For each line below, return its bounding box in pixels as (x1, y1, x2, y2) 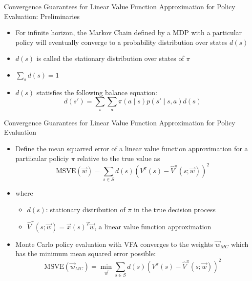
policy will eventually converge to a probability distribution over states (15, 37, 228, 47)
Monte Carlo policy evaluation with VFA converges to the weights (15, 239, 213, 249)
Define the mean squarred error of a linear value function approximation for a (15, 143, 248, 153)
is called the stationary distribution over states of (36, 53, 184, 63)
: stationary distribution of (45, 204, 126, 214)
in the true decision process (134, 204, 216, 214)
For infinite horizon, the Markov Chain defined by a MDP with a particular (15, 27, 242, 38)
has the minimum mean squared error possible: (15, 248, 156, 259)
